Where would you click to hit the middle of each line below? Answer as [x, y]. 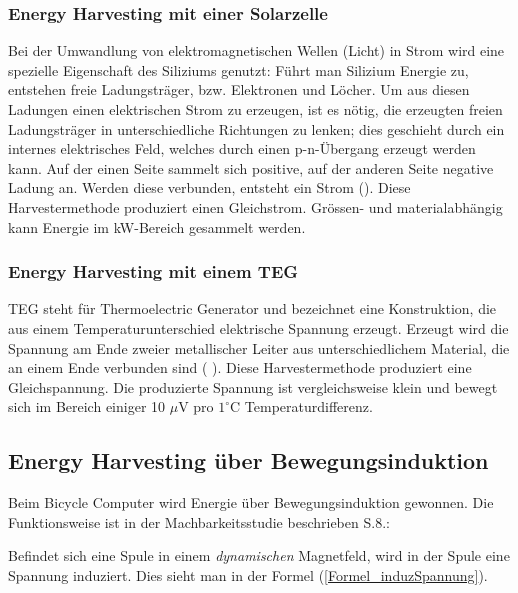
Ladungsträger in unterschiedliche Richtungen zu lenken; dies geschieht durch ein [256, 128]
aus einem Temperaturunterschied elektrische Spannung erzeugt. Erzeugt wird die [258, 327]
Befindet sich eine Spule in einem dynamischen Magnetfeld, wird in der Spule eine [259, 555]
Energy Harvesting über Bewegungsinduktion [248, 460]
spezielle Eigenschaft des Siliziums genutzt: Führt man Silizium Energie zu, [238, 69]
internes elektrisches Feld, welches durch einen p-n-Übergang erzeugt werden [242, 148]
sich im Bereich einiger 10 [87, 406]
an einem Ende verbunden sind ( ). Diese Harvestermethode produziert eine [240, 367]
